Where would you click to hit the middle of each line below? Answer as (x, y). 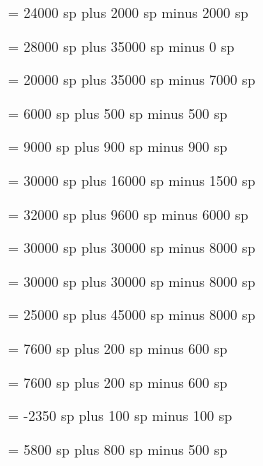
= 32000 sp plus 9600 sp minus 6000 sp (128, 213)
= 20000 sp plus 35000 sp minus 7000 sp (132, 79)
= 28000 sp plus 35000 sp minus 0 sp (121, 45)
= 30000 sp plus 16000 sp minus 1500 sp (132, 179)
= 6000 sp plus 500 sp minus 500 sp (118, 112)
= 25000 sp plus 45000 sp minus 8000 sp (132, 314)
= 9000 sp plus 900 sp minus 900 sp (118, 146)
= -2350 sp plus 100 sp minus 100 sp (120, 415)
